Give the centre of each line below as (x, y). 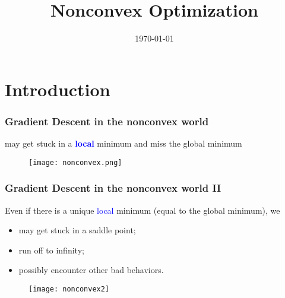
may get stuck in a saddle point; (77, 230)
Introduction (58, 89)
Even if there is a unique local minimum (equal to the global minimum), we (142, 210)
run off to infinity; (51, 250)
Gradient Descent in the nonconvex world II (113, 188)
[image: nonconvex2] (69, 289)
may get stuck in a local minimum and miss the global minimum (123, 143)
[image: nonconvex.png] (75, 162)
